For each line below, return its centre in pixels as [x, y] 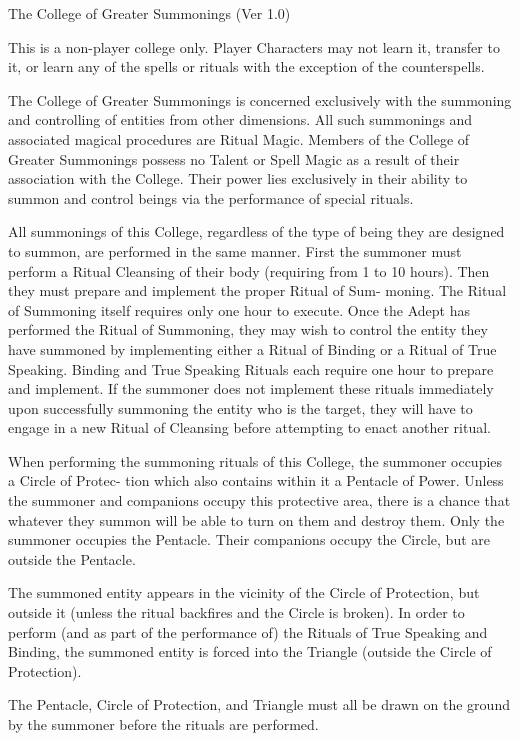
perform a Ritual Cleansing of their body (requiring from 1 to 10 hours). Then [249, 270]
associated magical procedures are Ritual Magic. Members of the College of [239, 138]
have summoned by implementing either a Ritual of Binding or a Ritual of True [252, 348]
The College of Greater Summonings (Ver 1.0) [149, 13]
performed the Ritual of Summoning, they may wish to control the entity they [248, 329]
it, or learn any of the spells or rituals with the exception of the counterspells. [246, 66]
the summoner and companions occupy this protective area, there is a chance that [259, 500]
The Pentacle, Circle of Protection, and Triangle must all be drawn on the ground [259, 704]
